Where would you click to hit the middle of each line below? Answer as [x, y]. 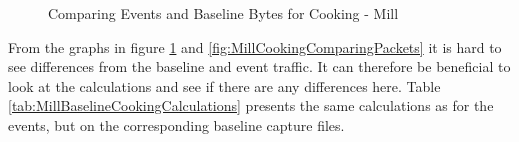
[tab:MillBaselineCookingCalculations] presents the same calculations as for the [251, 105]
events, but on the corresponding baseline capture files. [176, 124]
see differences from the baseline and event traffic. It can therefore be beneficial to [259, 66]
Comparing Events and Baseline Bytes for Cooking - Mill [223, 13]
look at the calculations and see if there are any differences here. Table [224, 85]
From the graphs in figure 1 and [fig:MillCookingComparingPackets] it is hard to [255, 46]
